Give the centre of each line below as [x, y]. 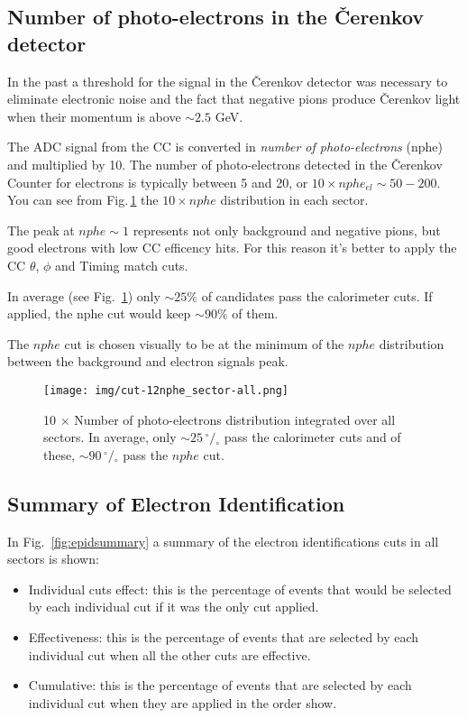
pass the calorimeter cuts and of [312, 437]
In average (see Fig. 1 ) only [84, 295]
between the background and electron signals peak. [148, 361]
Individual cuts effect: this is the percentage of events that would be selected [240, 589]
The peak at [41, 230]
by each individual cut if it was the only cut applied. [174, 607]
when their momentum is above [94, 116]
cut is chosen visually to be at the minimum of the [204, 343]
